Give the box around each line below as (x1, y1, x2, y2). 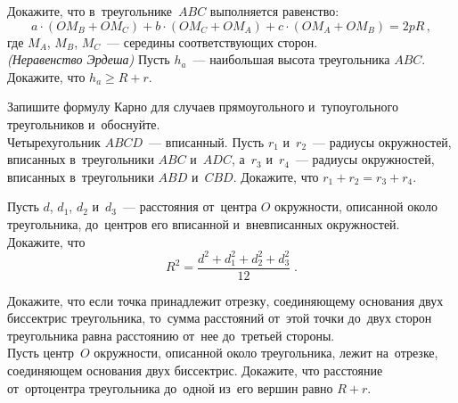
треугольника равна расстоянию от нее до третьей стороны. (7, 325, 335, 344)
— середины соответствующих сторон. (107, 32, 318, 51)
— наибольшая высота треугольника (192, 50, 390, 69)
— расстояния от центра (122, 197, 258, 216)
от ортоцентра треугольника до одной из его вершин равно (7, 378, 333, 397)
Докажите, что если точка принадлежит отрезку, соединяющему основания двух (7, 291, 444, 309)
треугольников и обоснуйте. (7, 114, 160, 133)
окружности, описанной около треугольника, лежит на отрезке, (94, 343, 438, 362)
